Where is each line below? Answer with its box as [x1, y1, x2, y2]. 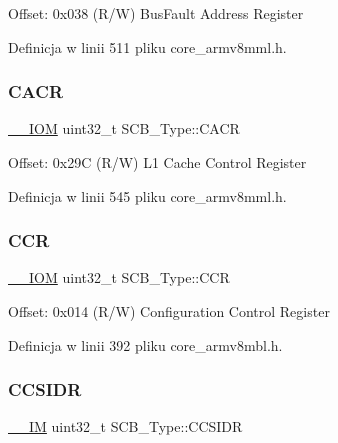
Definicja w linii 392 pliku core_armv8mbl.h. [8, 334, 283, 355]
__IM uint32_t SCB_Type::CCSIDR [8, 416, 243, 437]
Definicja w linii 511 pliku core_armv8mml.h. [8, 36, 287, 57]
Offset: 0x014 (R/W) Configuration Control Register [8, 301, 330, 321]
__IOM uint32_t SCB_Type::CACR [8, 118, 240, 139]
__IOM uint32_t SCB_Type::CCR [8, 267, 230, 288]
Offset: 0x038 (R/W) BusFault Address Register [8, 3, 304, 23]
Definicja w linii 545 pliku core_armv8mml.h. [8, 185, 287, 206]
